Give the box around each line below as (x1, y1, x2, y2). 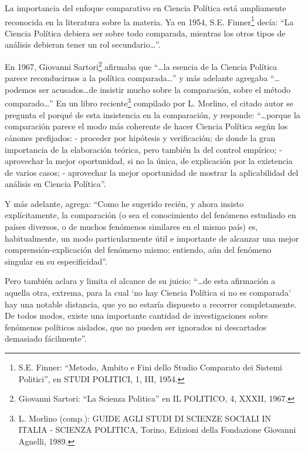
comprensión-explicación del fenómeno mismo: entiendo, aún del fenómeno (5, 243, 272, 256)
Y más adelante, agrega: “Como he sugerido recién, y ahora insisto (5, 197, 244, 209)
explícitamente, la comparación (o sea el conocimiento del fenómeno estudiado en (5, 209, 296, 221)
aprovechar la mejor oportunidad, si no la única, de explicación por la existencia (5, 155, 293, 167)
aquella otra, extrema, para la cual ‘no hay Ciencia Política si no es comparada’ (5, 286, 291, 299)
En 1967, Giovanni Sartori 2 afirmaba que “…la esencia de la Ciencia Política (5, 59, 277, 72)
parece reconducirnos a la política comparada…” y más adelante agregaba (5, 72, 268, 84)
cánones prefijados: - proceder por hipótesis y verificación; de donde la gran (5, 131, 276, 143)
